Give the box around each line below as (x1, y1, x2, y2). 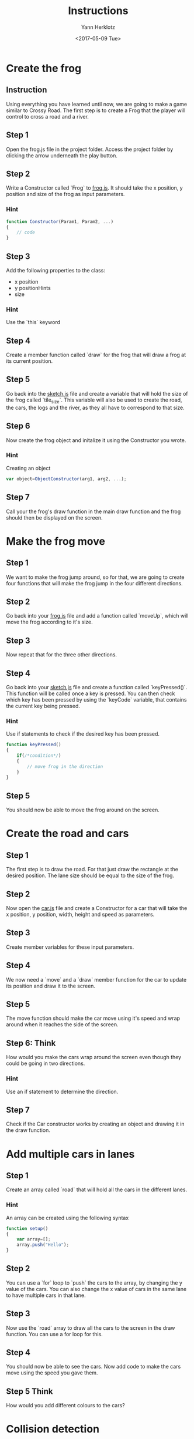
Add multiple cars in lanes (6, 1147, 135, 1161)
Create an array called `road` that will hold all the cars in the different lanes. (6, 1186, 188, 1193)
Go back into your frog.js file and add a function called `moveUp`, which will (6, 612, 189, 619)
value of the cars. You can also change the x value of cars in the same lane (6, 1285, 187, 1292)
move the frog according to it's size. (6, 618, 93, 626)
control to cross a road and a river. (6, 113, 89, 120)
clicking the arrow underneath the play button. (6, 151, 118, 159)
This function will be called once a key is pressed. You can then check (6, 690, 175, 697)
